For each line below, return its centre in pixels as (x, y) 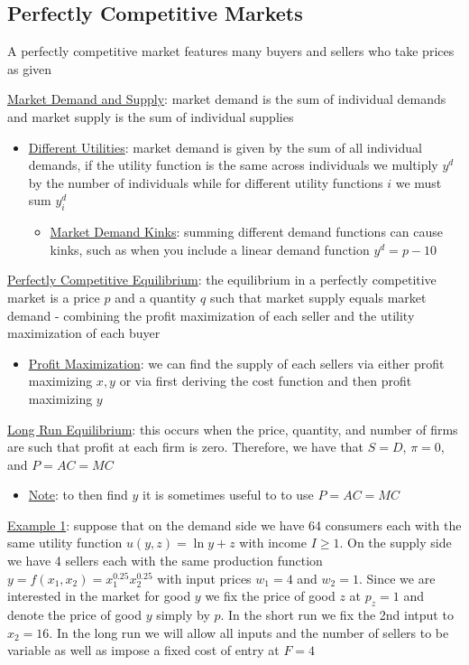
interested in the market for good (99, 596)
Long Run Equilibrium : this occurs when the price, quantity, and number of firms (233, 429)
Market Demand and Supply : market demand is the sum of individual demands (227, 99)
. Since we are (397, 578)
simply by (183, 615)
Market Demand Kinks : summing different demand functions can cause (246, 232)
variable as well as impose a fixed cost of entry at (143, 650)
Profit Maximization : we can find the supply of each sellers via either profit (236, 363)
